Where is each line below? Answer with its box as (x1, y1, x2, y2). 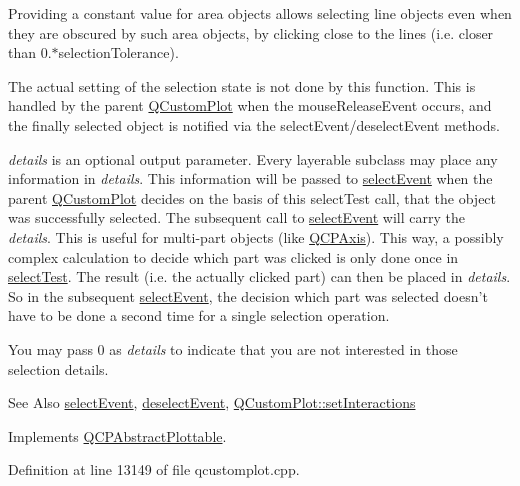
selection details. (8, 358, 109, 379)
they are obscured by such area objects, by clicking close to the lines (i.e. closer (8, 22, 494, 43)
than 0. (8, 42, 52, 63)
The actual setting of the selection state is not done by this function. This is (8, 75, 476, 96)
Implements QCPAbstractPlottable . (8, 425, 227, 446)
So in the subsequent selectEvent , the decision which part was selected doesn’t (8, 285, 488, 306)
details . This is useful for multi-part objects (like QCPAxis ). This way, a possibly (8, 226, 504, 247)
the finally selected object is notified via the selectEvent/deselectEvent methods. (8, 114, 500, 135)
